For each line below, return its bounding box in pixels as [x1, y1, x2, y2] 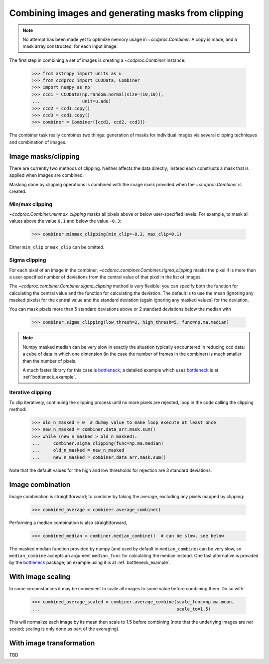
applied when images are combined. [9, 172, 84, 178]
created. [9, 188, 27, 194]
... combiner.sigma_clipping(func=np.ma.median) [32, 441, 164, 446]
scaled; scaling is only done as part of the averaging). [9, 626, 120, 632]
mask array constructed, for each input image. [22, 43, 118, 49]
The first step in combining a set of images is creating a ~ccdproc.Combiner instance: [9, 57, 186, 63]
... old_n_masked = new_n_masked [32, 447, 125, 453]
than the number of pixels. [22, 358, 77, 364]
